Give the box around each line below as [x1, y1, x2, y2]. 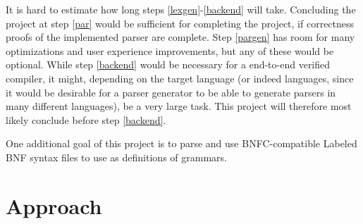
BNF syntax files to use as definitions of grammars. [6, 149, 227, 164]
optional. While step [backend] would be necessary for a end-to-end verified [6, 57, 331, 72]
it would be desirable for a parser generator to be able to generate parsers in [6, 85, 336, 99]
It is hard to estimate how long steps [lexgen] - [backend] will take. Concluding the [6, 2, 356, 16]
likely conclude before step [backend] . [6, 112, 166, 127]
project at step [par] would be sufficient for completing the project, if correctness [6, 15, 355, 30]
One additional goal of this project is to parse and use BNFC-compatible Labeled [6, 136, 357, 151]
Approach [6, 191, 102, 220]
